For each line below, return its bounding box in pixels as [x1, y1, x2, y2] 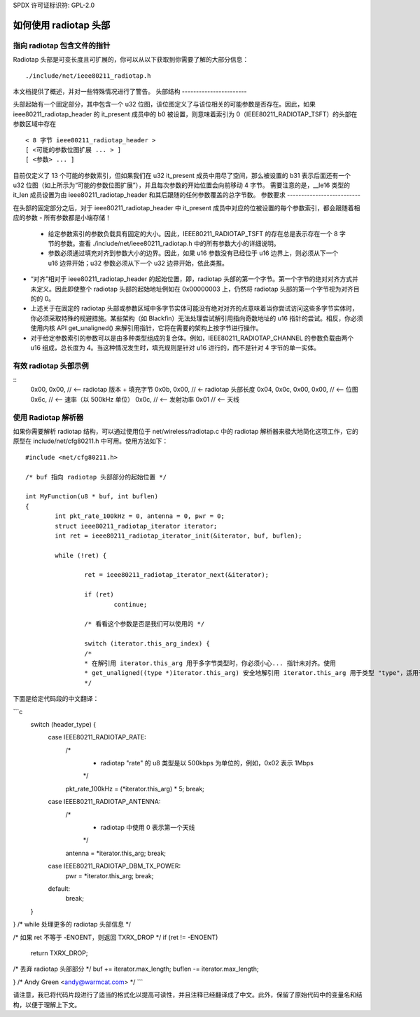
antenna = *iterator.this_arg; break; [65, 849, 167, 857]
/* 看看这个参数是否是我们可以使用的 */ [84, 620, 205, 628]
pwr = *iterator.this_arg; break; [65, 871, 154, 880]
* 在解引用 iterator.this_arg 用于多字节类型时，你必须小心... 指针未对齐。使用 [84, 659, 336, 667]
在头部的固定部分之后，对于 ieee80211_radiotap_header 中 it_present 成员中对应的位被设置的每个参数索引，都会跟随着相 [13, 203, 360, 212]
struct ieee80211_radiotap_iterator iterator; [55, 522, 218, 530]
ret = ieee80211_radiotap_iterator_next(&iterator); [84, 571, 269, 579]
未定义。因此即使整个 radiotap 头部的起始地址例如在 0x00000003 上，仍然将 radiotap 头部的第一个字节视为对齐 [30, 285, 353, 293]
